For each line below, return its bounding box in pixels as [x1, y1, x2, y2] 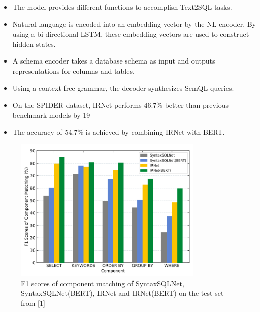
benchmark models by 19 [12, 109, 90, 120]
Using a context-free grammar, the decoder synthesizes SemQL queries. [12, 82, 234, 93]
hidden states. [12, 38, 56, 49]
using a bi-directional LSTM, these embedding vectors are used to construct [12, 28, 249, 39]
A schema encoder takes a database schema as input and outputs [12, 55, 215, 66]
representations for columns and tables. [12, 65, 135, 76]
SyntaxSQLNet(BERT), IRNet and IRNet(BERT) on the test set [21, 288, 224, 298]
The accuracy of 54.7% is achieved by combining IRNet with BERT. [12, 127, 225, 137]
